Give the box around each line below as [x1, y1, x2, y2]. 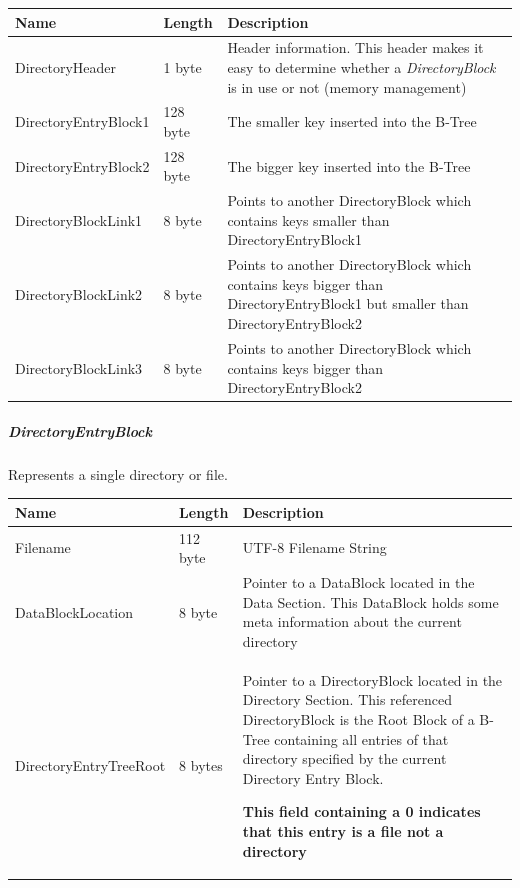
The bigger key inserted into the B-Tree [227, 155, 471, 176]
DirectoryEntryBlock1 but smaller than [227, 293, 469, 314]
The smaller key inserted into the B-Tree [227, 111, 477, 132]
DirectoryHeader [15, 56, 117, 77]
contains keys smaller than [227, 209, 390, 230]
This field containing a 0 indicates [242, 801, 481, 822]
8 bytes [179, 755, 223, 776]
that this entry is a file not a [242, 820, 444, 841]
